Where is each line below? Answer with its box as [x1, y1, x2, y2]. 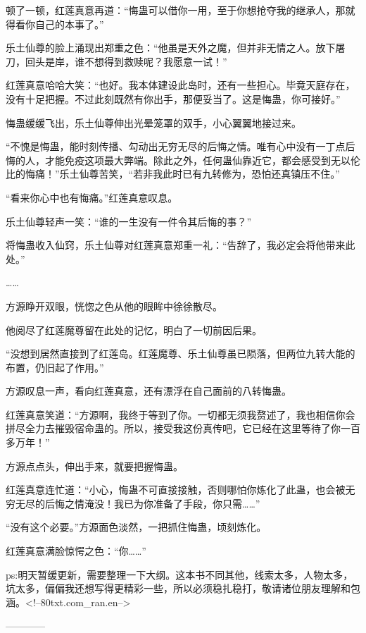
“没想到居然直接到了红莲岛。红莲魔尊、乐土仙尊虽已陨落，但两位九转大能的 [6, 346, 355, 361]
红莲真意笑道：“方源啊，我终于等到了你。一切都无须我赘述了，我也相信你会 [6, 407, 355, 422]
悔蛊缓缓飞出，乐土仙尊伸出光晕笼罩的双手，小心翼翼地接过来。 [6, 115, 301, 130]
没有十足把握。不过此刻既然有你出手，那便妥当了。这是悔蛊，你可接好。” [6, 91, 341, 106]
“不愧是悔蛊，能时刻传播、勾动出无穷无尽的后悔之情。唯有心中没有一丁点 [6, 139, 346, 154]
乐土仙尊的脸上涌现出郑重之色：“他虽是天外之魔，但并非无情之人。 [6, 40, 316, 55]
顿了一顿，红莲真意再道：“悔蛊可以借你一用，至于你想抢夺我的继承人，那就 [6, 3, 355, 17]
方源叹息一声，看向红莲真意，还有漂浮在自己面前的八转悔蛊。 [6, 383, 291, 398]
